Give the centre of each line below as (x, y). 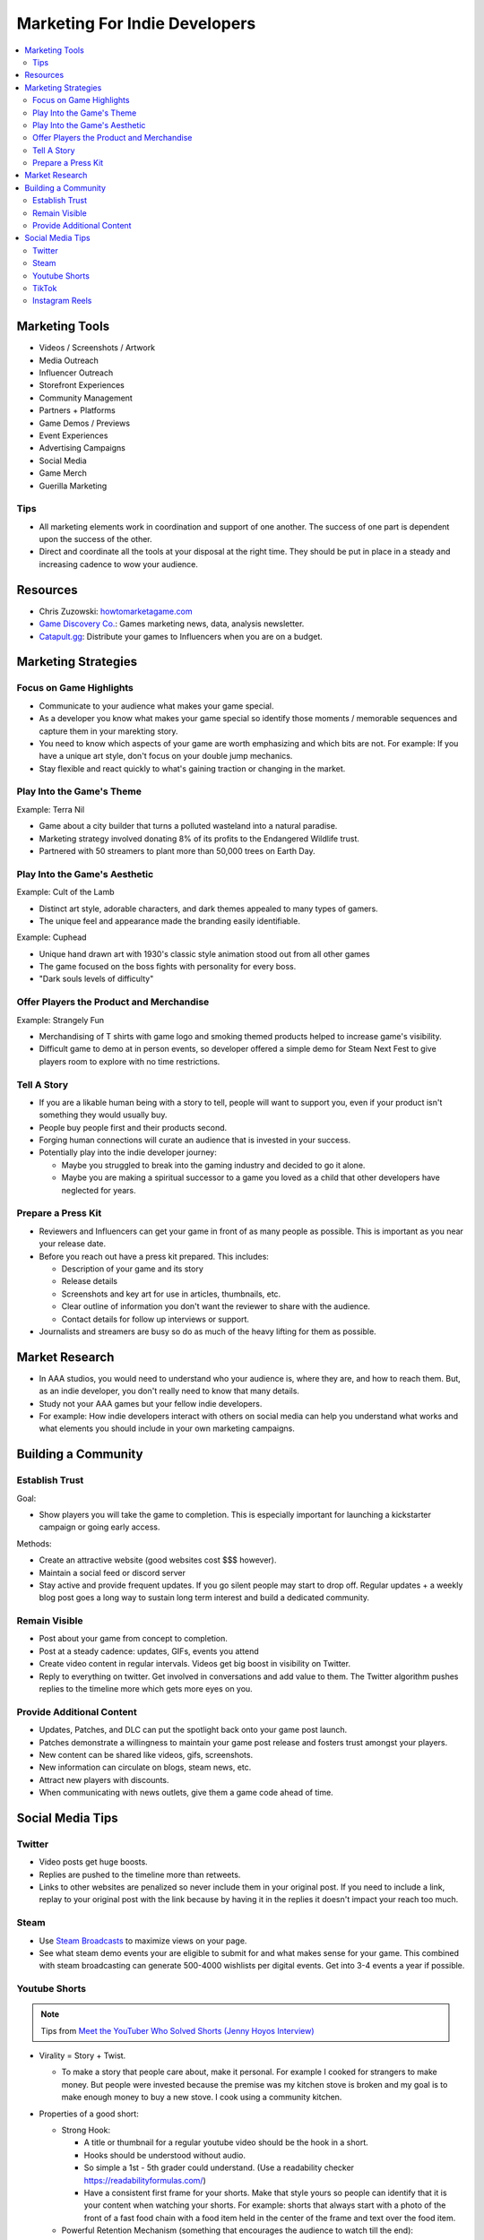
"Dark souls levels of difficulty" (96, 979)
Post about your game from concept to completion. (134, 1639)
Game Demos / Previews (84, 423)
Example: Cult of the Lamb (65, 892)
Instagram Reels (62, 301)
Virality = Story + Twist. (82, 2055)
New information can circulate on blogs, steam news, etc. (145, 1767)
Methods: (35, 1543)
